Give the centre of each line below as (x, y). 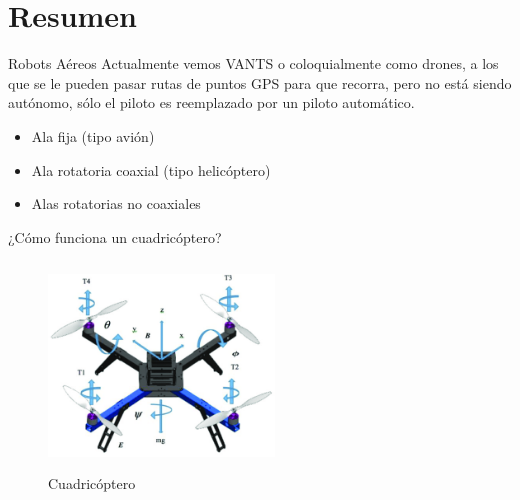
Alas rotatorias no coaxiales (116, 203)
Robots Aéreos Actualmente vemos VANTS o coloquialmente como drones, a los (253, 63)
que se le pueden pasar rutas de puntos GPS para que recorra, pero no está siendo (260, 82)
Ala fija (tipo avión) (93, 135)
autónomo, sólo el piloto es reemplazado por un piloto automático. (211, 102)
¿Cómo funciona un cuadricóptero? (115, 236)
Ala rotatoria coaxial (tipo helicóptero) (151, 169)
